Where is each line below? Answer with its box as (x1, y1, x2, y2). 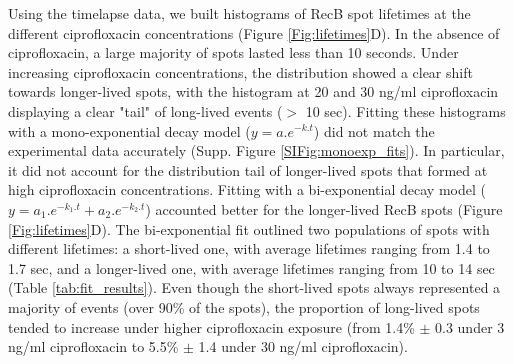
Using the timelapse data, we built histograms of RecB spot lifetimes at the (8, 3, 471, 23)
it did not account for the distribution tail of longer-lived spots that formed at (8, 159, 488, 180)
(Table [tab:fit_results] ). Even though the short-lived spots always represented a (8, 277, 501, 298)
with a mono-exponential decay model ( (8, 120, 251, 141)
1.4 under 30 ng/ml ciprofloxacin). (198, 336, 408, 357)
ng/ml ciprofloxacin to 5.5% (8, 336, 179, 357)
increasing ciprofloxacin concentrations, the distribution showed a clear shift (8, 61, 473, 82)
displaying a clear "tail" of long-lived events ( (8, 100, 283, 121)
